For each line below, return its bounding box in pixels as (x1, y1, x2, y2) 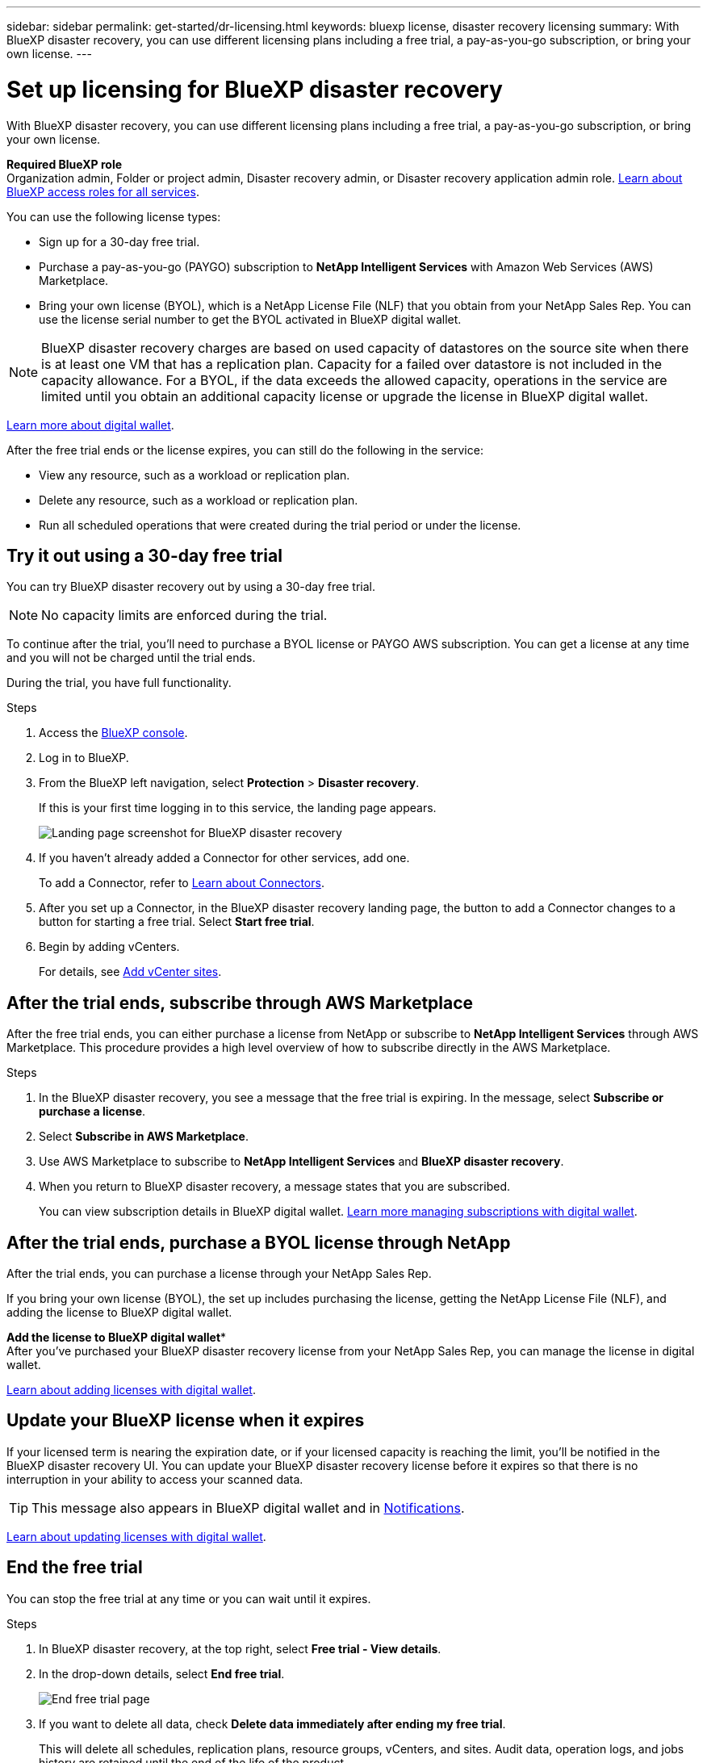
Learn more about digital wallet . (6, 417, 174, 432)
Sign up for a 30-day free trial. (39, 234, 200, 249)
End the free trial (6, 1557, 143, 1578)
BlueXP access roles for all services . (6, 184, 199, 199)
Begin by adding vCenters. (39, 940, 180, 954)
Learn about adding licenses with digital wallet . (6, 1383, 256, 1397)
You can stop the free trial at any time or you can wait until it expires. (6, 1591, 371, 1606)
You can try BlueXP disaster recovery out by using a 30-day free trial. (6, 580, 375, 594)
